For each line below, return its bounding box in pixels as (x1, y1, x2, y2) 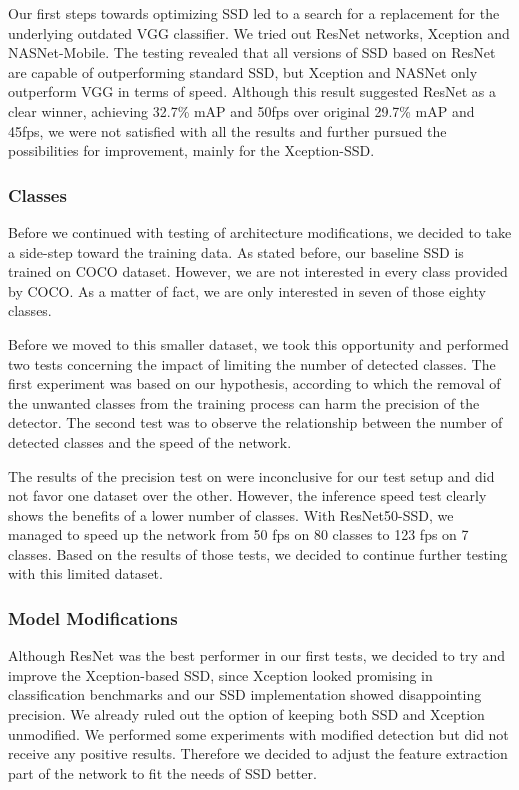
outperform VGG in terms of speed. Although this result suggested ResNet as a (8, 81, 497, 102)
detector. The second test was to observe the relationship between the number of (8, 412, 503, 433)
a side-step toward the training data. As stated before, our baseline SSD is (8, 241, 464, 262)
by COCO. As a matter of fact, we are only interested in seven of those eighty (8, 280, 486, 301)
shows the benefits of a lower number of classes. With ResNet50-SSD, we (8, 504, 454, 525)
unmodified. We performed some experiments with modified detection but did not (8, 723, 509, 744)
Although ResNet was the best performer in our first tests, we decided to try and (8, 645, 506, 666)
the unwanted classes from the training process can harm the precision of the (8, 392, 480, 413)
